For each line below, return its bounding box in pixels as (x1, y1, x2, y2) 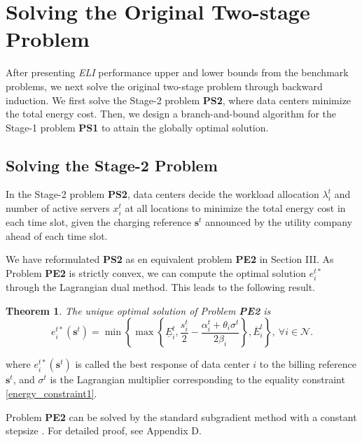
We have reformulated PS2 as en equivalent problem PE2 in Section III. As (6, 252, 334, 266)
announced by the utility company (205, 215, 353, 229)
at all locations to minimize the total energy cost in (125, 201, 346, 215)
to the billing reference (259, 357, 356, 371)
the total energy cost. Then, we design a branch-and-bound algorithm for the (6, 106, 337, 121)
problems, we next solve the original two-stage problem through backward (6, 78, 323, 93)
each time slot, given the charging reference (6, 215, 191, 229)
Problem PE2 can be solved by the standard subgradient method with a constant (6, 409, 357, 424)
